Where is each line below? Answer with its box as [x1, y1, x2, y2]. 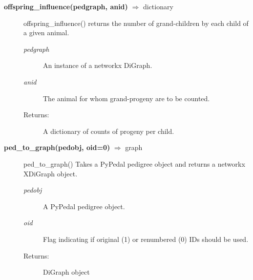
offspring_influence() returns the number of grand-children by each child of [23, 18, 249, 28]
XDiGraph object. [23, 168, 78, 178]
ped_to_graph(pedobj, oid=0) [4, 142, 110, 152]
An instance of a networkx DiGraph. [43, 60, 152, 70]
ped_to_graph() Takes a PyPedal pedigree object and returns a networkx [23, 158, 245, 169]
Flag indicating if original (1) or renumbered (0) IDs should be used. [43, 234, 249, 244]
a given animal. [23, 27, 69, 38]
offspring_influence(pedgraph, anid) [4, 1, 128, 11]
